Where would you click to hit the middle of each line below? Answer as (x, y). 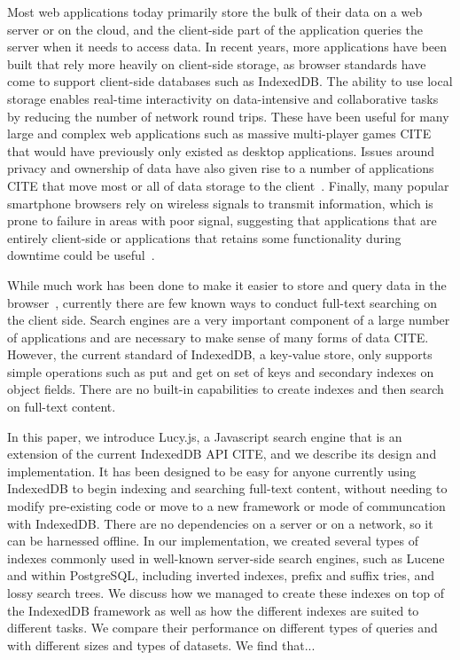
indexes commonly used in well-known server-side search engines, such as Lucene (226, 558)
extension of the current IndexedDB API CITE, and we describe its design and (222, 454)
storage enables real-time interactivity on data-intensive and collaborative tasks (223, 98)
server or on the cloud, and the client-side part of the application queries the (215, 29)
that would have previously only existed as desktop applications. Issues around (221, 150)
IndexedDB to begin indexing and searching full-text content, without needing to (227, 488)
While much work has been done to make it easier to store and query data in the (227, 284)
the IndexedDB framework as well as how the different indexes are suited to (213, 610)
